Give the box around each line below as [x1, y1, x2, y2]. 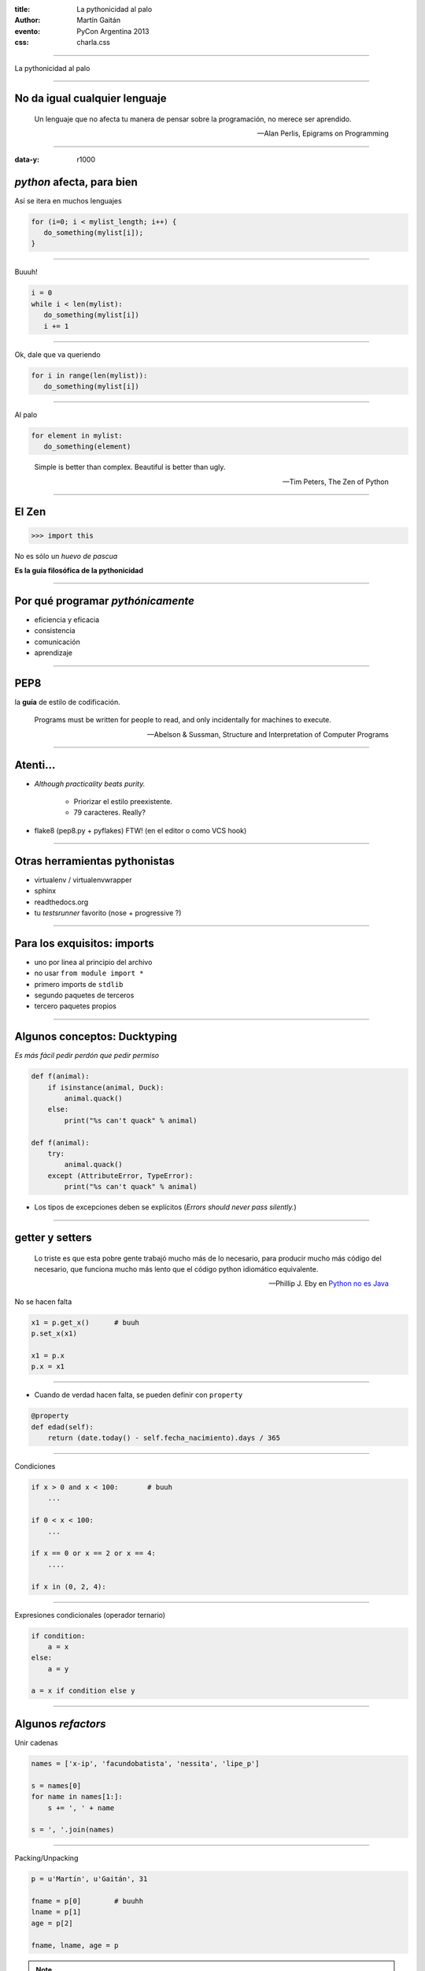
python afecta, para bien [14, 175, 138, 188]
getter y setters [14, 1231, 92, 1245]
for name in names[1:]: [31, 1792, 124, 1801]
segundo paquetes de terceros [34, 990, 135, 1000]
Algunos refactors [14, 1717, 106, 1731]
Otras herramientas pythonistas [14, 854, 175, 867]
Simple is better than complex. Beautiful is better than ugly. [34, 462, 226, 472]
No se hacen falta [14, 1297, 72, 1306]
